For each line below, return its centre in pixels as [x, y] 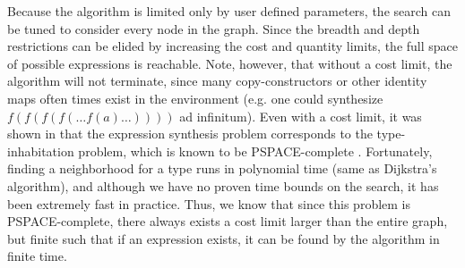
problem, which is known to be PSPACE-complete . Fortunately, [255, 151]
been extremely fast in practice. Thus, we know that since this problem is [209, 203]
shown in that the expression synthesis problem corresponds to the [190, 134]
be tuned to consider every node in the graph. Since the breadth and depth [214, 28]
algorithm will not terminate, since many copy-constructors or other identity [217, 81]
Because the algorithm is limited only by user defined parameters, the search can [229, 11]
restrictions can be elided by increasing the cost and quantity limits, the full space [233, 46]
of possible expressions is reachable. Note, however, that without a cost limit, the [230, 63]
